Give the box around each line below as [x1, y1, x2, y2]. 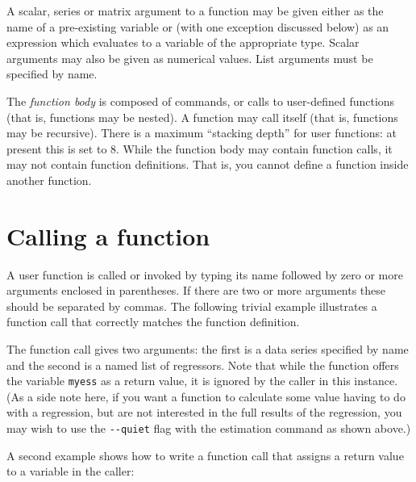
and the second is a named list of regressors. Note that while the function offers [6, 356, 399, 373]
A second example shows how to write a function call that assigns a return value [6, 446, 404, 463]
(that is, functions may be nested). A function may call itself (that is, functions [6, 108, 398, 125]
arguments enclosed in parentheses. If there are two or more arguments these [6, 282, 386, 299]
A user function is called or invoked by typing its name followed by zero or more [6, 266, 403, 283]
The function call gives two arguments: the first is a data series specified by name [6, 341, 409, 358]
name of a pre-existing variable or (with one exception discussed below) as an [6, 18, 389, 35]
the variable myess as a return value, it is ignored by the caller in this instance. [6, 372, 398, 389]
